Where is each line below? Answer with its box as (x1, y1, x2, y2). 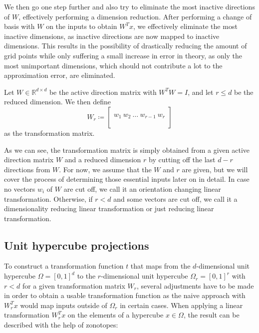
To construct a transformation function (4, 261, 124, 271)
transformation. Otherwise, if (4, 193, 93, 204)
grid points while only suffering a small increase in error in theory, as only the (4, 50, 243, 60)
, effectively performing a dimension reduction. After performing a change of (18, 11, 252, 21)
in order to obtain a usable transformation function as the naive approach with (4, 290, 246, 301)
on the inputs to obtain (46, 21, 117, 31)
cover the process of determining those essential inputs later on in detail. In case (4, 174, 250, 184)
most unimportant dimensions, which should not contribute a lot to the (4, 60, 223, 70)
